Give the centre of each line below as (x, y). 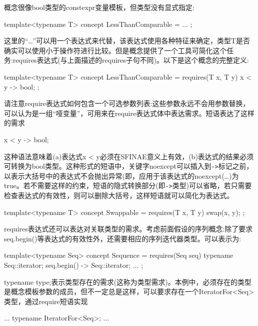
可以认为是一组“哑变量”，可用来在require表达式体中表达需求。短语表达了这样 (129, 113)
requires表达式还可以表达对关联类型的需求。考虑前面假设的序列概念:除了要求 (128, 229)
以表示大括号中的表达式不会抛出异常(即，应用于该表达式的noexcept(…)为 (122, 175)
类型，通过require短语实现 (46, 301)
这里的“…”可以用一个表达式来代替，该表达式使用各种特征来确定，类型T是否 (127, 41)
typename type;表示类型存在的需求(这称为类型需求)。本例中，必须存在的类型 (128, 281)
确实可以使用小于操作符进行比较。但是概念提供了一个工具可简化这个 (115, 50)
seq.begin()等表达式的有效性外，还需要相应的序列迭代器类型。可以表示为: (123, 238)
